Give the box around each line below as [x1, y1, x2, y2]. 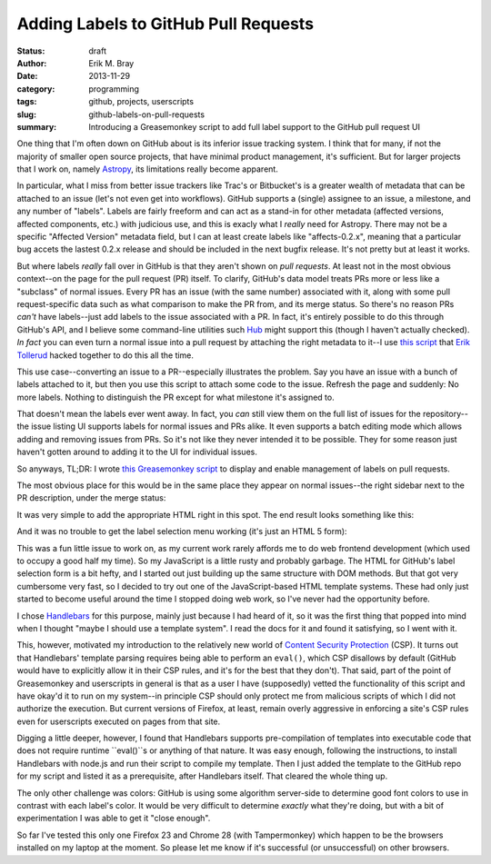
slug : [16, 109, 36, 120]
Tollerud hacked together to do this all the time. [16, 350, 195, 361]
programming [88, 83, 140, 94]
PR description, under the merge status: [16, 492, 166, 503]
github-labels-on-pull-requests [88, 109, 205, 120]
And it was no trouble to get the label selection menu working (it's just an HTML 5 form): [16, 526, 347, 537]
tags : [16, 96, 37, 107]
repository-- [423, 409, 468, 420]
